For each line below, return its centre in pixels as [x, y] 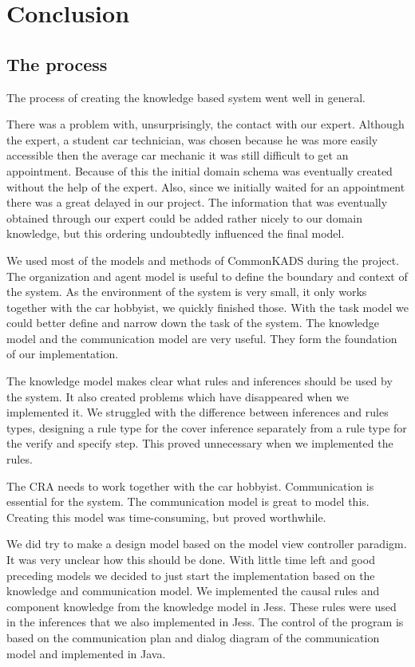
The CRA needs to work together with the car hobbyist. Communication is [190, 485]
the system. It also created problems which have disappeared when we [178, 396]
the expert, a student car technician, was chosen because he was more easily [192, 139]
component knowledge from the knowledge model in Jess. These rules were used [202, 606]
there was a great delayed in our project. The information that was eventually [197, 202]
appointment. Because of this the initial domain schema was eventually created [200, 170]
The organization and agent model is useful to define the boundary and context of [207, 276]
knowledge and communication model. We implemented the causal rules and [193, 591]
